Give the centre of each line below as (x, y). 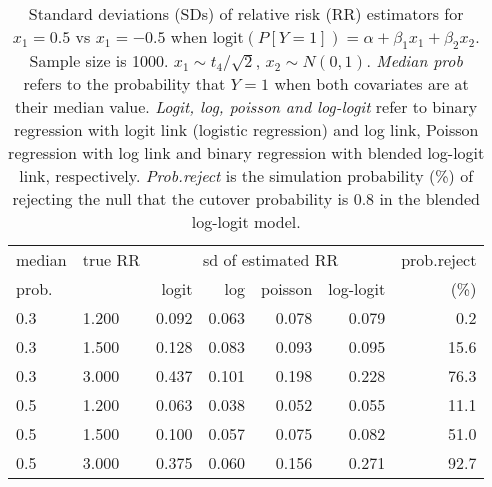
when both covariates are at (371, 84)
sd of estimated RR (271, 260)
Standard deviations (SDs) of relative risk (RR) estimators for (246, 13)
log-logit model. (246, 222)
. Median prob (414, 61)
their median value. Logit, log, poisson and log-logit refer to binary (246, 107)
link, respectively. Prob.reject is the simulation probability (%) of (246, 176)
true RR (111, 260)
